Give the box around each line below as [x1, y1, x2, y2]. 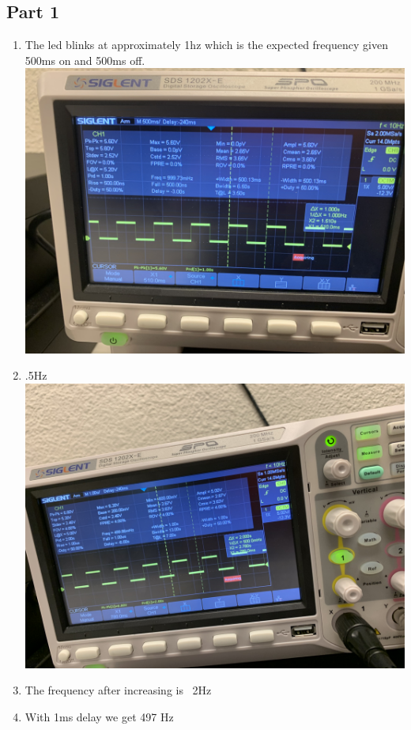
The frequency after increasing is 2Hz [25, 682, 212, 698]
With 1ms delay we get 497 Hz [25, 709, 174, 725]
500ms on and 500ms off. [25, 51, 145, 68]
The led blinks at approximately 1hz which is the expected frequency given [25, 36, 388, 53]
